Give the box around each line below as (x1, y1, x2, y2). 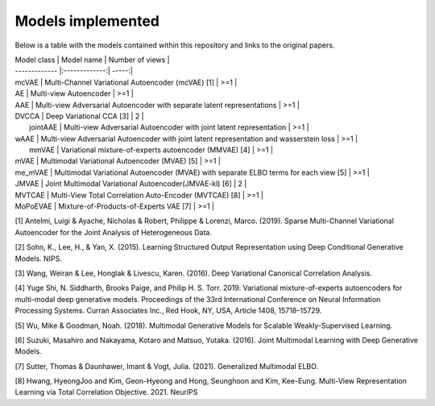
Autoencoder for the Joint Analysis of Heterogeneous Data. (14, 227, 213, 237)
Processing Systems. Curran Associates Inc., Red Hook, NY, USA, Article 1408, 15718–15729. (14, 306, 322, 316)
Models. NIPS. (14, 254, 62, 263)
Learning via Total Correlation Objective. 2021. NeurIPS (14, 387, 198, 397)
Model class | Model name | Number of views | (14, 55, 171, 64)
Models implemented (14, 12, 160, 30)
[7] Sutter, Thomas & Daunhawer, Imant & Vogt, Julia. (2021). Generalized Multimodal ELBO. (14, 361, 318, 371)
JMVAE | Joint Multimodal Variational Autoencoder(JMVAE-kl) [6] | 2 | (14, 179, 247, 188)
